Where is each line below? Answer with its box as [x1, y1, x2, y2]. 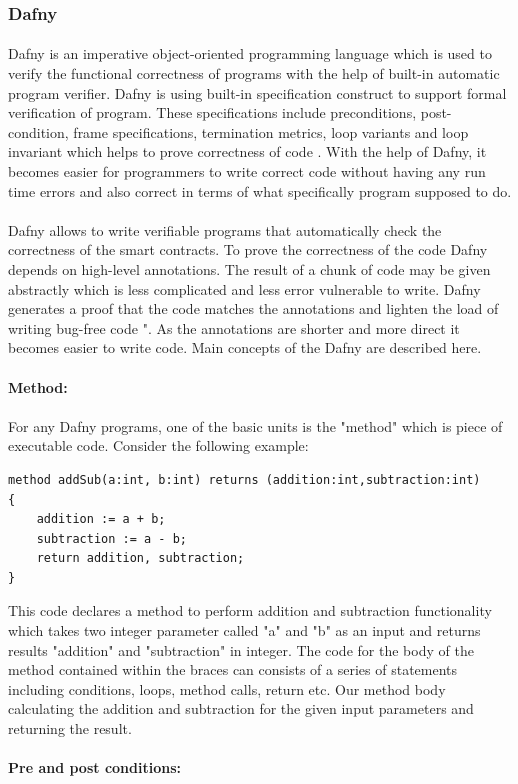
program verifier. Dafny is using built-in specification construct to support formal [8, 82, 507, 103]
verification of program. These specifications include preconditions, [8, 102, 417, 123]
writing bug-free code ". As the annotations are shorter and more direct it [8, 317, 460, 338]
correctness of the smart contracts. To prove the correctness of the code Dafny [8, 239, 488, 260]
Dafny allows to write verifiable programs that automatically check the [8, 219, 442, 240]
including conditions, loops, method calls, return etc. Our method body [8, 678, 446, 699]
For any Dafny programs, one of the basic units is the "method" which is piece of [8, 415, 503, 436]
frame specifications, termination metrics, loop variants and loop [73, 121, 469, 142]
